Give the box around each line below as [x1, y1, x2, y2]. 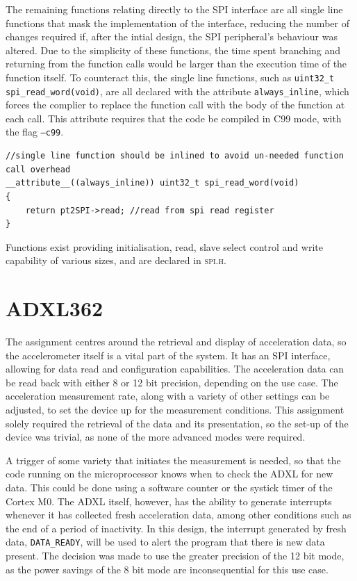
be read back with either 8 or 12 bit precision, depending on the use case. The [6, 375, 338, 389]
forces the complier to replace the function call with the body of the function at [6, 97, 345, 112]
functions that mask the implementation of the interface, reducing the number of [6, 15, 349, 30]
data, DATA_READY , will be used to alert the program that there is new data [6, 534, 325, 549]
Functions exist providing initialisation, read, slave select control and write [6, 239, 323, 254]
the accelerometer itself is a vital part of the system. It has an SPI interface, [6, 347, 331, 362]
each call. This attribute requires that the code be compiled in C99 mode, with [6, 111, 342, 125]
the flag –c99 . [6, 124, 64, 139]
